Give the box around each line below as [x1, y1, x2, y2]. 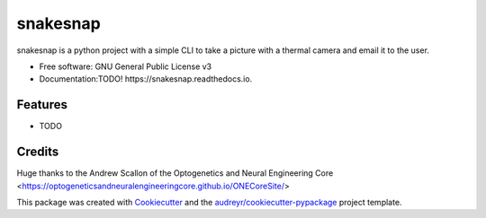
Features [16, 97, 67, 112]
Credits [16, 144, 59, 160]
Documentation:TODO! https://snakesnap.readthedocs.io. [39, 74, 253, 84]
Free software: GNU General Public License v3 [39, 61, 212, 72]
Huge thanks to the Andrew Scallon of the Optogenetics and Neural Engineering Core [16, 168, 334, 179]
